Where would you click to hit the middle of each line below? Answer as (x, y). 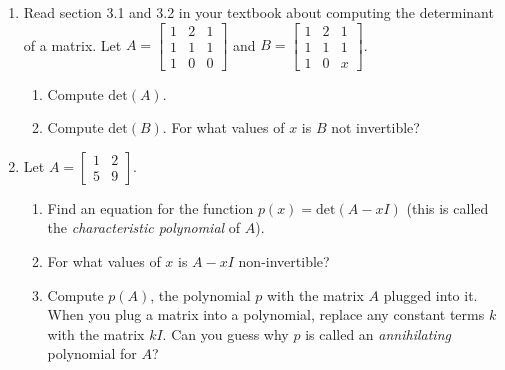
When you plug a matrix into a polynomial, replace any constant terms (266, 314)
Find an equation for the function (150, 207)
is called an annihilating (378, 333)
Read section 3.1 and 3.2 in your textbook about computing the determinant (258, 12)
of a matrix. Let (72, 44)
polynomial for (92, 353)
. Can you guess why (225, 333)
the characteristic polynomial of (144, 227)
